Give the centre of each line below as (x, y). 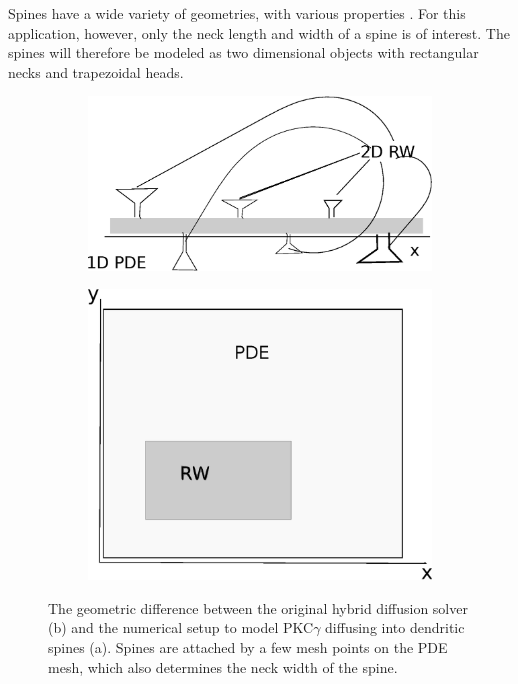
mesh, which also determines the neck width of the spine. (223, 666)
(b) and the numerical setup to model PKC (181, 627)
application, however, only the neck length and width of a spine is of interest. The (259, 32)
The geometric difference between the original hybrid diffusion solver (258, 607)
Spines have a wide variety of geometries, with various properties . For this (237, 13)
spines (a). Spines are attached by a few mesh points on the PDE (248, 647)
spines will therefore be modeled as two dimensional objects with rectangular (243, 52)
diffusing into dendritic (395, 627)
